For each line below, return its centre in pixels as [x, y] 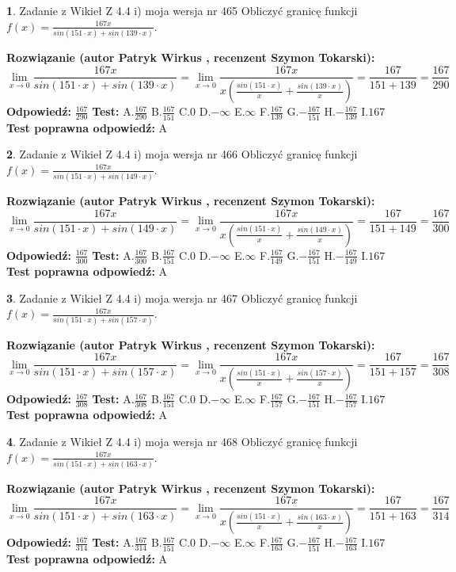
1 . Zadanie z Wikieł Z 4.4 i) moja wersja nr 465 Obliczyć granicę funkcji [182, 10]
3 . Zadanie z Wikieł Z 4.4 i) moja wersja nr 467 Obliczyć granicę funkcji [182, 297]
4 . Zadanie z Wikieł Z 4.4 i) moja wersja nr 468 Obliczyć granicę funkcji [182, 441]
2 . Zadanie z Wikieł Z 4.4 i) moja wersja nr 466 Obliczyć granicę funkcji [182, 154]
